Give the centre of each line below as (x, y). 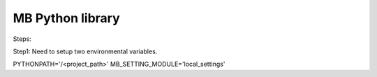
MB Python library (66, 18)
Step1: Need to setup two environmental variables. (85, 51)
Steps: (22, 39)
